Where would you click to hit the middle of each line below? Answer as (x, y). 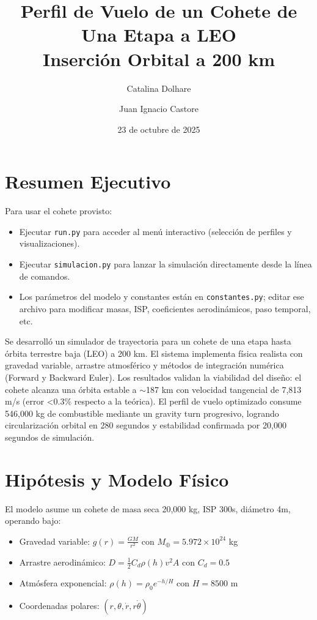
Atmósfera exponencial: (63, 582)
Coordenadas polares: (59, 605)
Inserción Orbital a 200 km (159, 58)
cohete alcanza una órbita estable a (71, 389)
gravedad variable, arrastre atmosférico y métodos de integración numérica (144, 365)
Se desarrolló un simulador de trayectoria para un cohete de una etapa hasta (148, 341)
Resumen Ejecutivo (88, 181)
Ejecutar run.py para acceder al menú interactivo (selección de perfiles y (155, 231)
